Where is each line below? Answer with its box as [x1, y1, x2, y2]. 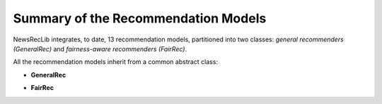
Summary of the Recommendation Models [13, 11, 267, 26]
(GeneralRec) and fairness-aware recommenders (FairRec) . [13, 44, 187, 53]
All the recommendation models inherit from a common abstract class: [13, 58, 219, 66]
